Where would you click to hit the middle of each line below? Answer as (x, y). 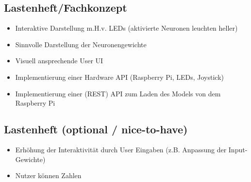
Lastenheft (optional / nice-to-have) (96, 129)
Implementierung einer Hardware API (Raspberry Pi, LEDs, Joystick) (120, 77)
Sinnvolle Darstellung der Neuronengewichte (81, 44)
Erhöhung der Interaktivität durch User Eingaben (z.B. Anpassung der (121, 149)
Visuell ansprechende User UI (59, 61)
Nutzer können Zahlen (48, 175)
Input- (238, 149)
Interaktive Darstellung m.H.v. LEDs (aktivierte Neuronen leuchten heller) (126, 28)
